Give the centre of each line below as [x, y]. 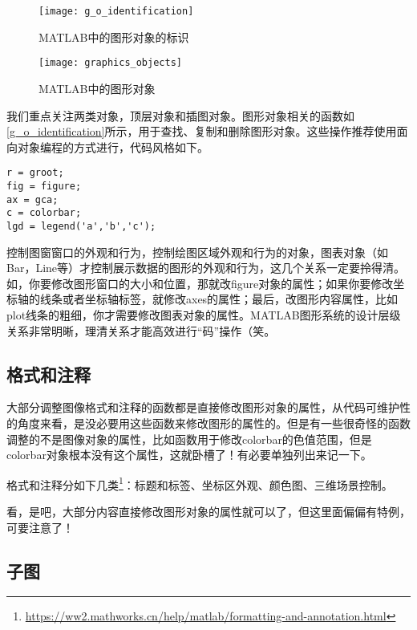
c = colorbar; [44, 213]
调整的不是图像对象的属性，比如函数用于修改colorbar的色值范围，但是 [189, 439]
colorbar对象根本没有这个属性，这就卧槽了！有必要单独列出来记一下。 [189, 455]
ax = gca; [32, 199]
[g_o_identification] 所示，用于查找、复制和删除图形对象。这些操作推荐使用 [202, 131]
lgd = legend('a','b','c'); [81, 226]
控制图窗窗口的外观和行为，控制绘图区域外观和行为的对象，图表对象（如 [197, 252]
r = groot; [35, 173]
